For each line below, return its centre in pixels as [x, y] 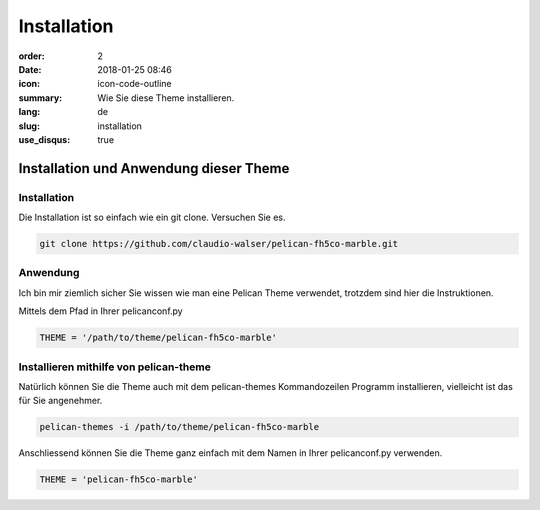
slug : [29, 126]
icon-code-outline [134, 84]
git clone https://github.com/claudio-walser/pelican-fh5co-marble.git [219, 244]
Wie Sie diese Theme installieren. [166, 97]
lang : [29, 112]
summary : [40, 97]
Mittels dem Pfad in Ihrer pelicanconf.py [101, 311]
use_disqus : [44, 139]
